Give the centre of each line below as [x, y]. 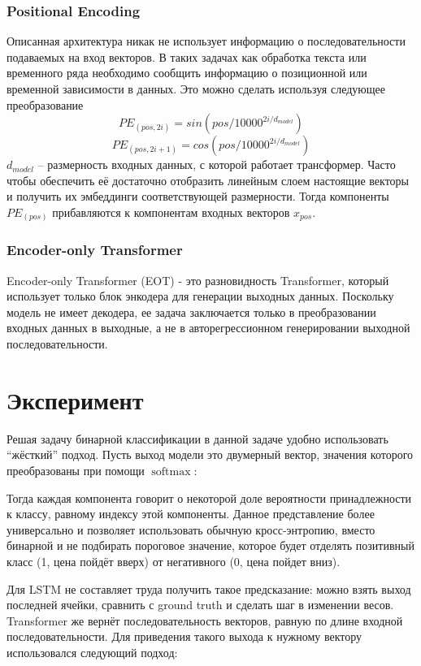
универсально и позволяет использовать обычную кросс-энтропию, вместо [191, 529]
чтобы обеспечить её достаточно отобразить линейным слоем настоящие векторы [208, 180]
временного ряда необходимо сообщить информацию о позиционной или [187, 73]
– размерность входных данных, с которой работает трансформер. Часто [217, 164]
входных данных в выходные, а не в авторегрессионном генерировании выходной [208, 328]
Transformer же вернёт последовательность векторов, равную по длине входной [205, 620]
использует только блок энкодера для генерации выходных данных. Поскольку [200, 296]
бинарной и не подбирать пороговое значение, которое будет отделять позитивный [210, 545]
